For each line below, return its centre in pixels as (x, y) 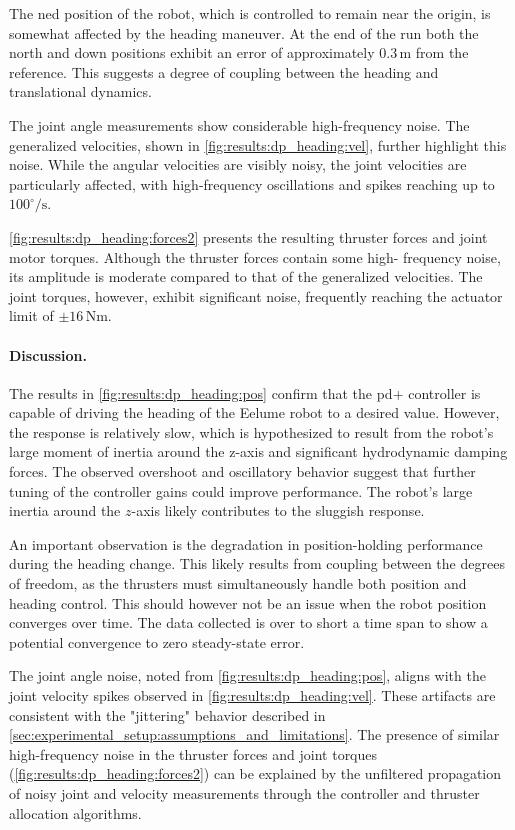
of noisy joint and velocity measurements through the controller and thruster (244, 792)
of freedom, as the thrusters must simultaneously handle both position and (238, 583)
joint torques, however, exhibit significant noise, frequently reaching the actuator (256, 295)
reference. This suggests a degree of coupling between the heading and (224, 71)
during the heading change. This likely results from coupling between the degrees (257, 563)
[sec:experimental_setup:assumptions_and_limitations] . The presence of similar (254, 734)
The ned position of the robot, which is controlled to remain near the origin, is (250, 13)
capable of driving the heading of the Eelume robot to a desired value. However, (254, 412)
